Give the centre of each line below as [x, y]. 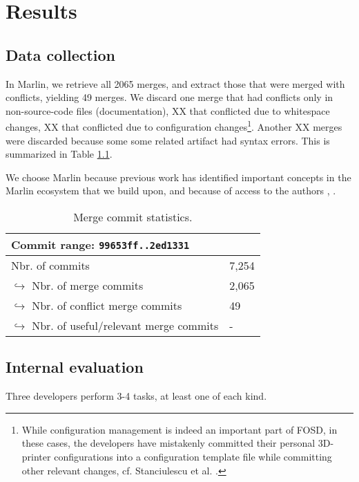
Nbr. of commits [50, 265]
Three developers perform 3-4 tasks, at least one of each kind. [136, 396]
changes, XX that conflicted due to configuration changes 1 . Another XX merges [174, 126]
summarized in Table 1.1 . [59, 154]
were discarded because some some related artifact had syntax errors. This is [168, 140]
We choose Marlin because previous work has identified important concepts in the [178, 177]
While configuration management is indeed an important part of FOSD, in [179, 429]
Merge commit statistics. [133, 216]
